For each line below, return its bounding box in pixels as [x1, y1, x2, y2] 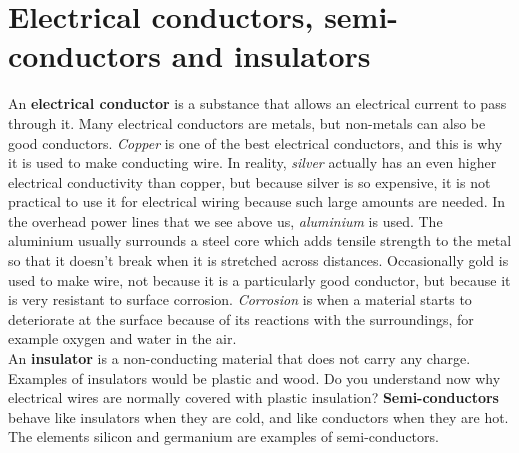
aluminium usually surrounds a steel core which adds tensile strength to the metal [8, 230, 512, 251]
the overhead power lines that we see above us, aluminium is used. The [8, 210, 443, 231]
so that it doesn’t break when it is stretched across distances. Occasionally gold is [8, 250, 509, 271]
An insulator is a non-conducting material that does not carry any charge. [8, 348, 471, 369]
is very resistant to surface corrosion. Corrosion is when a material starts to [8, 289, 472, 310]
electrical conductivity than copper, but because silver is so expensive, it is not [8, 171, 491, 192]
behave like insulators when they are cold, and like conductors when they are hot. [8, 406, 509, 427]
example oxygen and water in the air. [8, 328, 237, 349]
